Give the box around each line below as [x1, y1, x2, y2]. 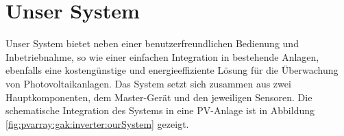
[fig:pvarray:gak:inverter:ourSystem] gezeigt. [5, 116, 189, 131]
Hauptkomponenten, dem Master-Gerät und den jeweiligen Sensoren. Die [5, 90, 312, 104]
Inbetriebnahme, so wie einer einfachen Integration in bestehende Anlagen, [5, 49, 319, 64]
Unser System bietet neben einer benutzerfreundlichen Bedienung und [5, 36, 299, 51]
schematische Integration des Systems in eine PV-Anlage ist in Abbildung [5, 103, 315, 118]
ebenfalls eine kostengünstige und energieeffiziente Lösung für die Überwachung [5, 63, 339, 77]
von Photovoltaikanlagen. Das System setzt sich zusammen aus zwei [5, 76, 291, 90]
